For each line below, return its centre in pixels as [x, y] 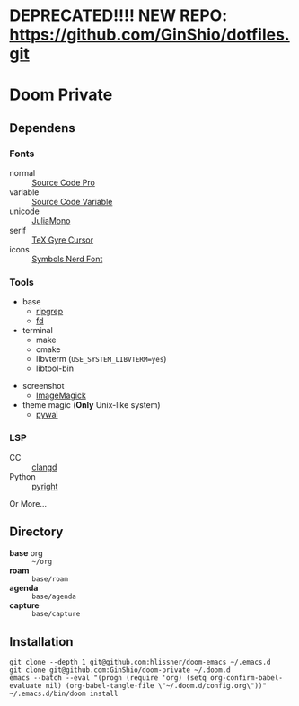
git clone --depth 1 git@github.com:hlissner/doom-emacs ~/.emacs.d [140, 662]
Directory [36, 532]
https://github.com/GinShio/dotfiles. [149, 35]
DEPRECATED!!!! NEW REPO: [119, 16]
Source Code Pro [64, 183]
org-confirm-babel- [246, 678]
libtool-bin [55, 368]
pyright [45, 486]
